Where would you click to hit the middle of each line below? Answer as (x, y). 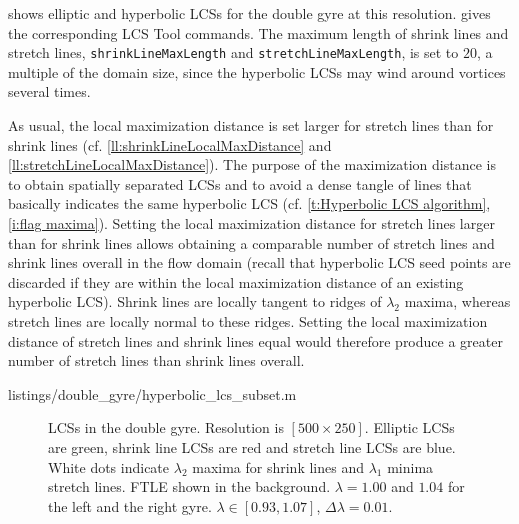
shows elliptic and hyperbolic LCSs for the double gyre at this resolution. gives (249, 13)
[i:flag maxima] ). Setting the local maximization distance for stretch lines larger (251, 223)
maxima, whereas (457, 301)
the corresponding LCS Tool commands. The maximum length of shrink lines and (258, 32)
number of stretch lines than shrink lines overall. (156, 360)
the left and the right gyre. (130, 505)
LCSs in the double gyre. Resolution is (166, 427)
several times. (49, 91)
